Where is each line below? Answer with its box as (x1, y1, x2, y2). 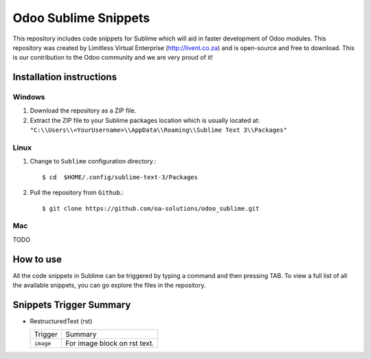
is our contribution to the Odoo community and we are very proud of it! (12, 54, 213, 62)
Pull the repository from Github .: (30, 189, 124, 197)
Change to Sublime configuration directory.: (30, 157, 157, 165)
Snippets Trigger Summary (12, 299, 131, 310)
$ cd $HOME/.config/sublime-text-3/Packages (42, 173, 199, 181)
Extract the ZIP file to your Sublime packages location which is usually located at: (30, 116, 260, 124)
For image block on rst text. (65, 338, 155, 348)
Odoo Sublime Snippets (12, 10, 150, 25)
